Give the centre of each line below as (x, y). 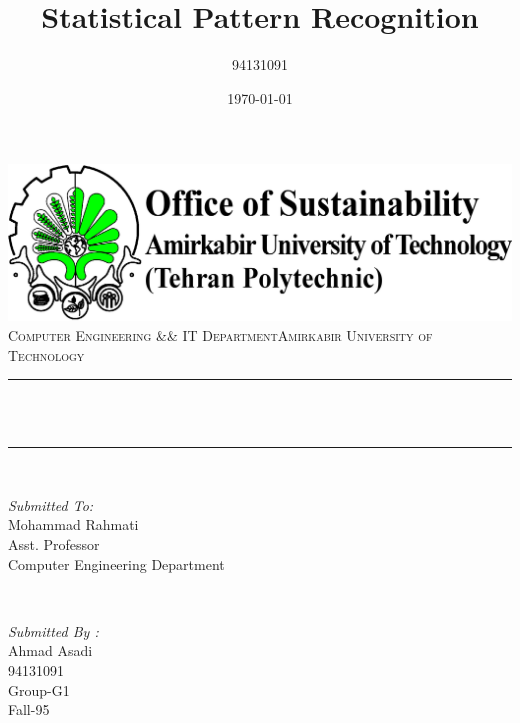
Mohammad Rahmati (73, 524)
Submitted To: (51, 504)
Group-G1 (39, 689)
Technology (46, 354)
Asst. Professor (54, 544)
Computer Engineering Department (116, 563)
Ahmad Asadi (50, 650)
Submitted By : (53, 630)
